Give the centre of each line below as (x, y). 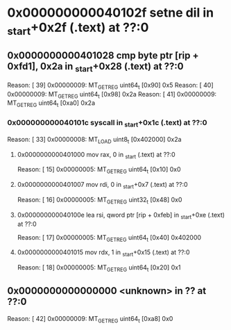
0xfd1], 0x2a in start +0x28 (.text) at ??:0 (95, 67)
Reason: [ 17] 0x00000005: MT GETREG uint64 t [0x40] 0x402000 (109, 238)
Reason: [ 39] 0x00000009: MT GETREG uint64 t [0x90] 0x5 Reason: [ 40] (110, 86)
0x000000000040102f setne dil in (110, 13)
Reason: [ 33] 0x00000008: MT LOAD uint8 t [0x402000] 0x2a (94, 140)
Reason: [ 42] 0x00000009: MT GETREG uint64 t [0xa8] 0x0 (90, 319)
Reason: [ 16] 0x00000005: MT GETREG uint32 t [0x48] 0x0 (100, 200)
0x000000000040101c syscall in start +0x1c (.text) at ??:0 (107, 124)
